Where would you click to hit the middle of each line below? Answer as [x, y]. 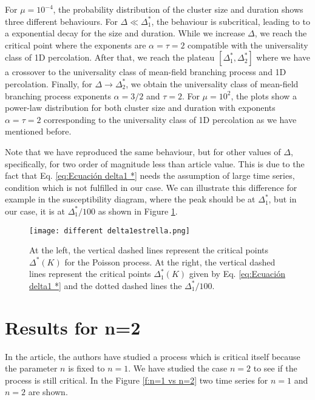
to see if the [275, 368]
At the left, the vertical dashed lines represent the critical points [149, 250]
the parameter [31, 368]
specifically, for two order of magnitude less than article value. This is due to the [155, 163]
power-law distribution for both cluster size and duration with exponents [140, 108]
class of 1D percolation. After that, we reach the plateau [110, 57]
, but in [283, 199]
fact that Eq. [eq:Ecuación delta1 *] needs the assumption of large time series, [150, 175]
